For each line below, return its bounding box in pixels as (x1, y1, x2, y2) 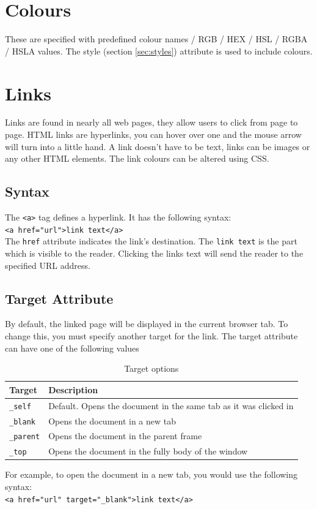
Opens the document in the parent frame (48, 429, 202, 442)
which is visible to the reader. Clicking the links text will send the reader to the (5, 246, 304, 259)
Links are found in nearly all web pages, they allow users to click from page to (5, 116, 298, 129)
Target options (124, 362, 179, 375)
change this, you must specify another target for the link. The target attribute (5, 329, 298, 342)
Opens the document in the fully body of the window (48, 445, 248, 458)
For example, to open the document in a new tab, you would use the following (5, 468, 298, 481)
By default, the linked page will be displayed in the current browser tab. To (5, 317, 288, 330)
